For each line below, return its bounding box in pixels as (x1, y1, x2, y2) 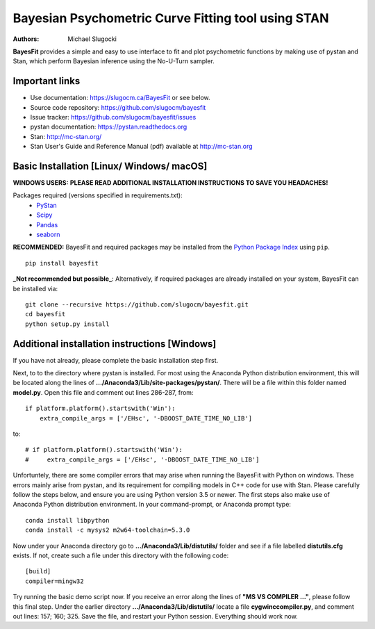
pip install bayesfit (25, 259, 99, 267)
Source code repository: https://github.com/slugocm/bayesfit (30, 103, 206, 111)
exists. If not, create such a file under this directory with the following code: (12, 551, 229, 559)
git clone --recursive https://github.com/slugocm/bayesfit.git (25, 301, 249, 309)
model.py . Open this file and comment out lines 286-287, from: (12, 388, 194, 396)
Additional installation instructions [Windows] (12, 338, 217, 350)
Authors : (12, 35, 40, 43)
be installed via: (12, 284, 58, 293)
